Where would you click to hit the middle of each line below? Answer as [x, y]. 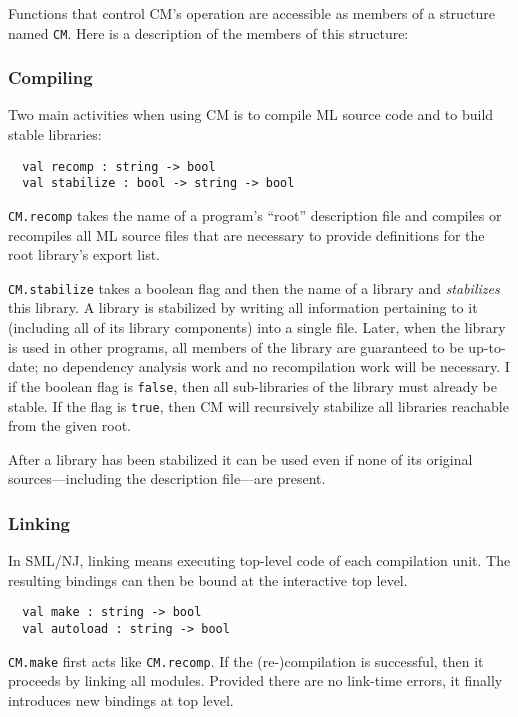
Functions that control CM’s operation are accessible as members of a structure [252, 13]
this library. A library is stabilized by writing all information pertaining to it [243, 307]
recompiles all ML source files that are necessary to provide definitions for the [246, 234]
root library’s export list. [84, 254]
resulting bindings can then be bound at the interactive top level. [208, 579]
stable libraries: [55, 134]
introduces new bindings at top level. [121, 699]
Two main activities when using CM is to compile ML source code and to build [251, 114]
